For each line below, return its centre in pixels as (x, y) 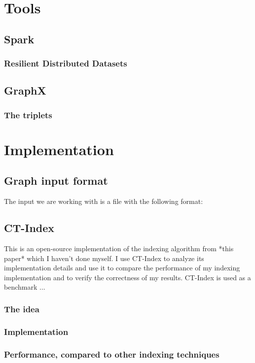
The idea (22, 309)
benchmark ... (25, 287)
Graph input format (56, 181)
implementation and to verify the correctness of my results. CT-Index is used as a (127, 277)
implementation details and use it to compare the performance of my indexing (122, 268)
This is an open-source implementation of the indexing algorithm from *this (119, 248)
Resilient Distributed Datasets (66, 63)
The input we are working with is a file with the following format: (104, 201)
